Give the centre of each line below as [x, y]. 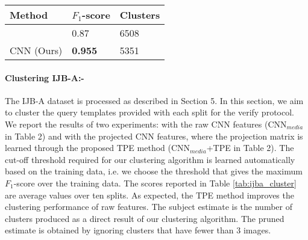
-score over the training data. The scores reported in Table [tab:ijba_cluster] [155, 183]
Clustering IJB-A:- [45, 77]
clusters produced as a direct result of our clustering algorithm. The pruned [145, 218]
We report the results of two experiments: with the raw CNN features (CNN [146, 124]
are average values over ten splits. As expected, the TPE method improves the [149, 195]
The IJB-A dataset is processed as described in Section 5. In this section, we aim [154, 100]
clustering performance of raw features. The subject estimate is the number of [149, 207]
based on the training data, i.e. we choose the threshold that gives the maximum [154, 171]
